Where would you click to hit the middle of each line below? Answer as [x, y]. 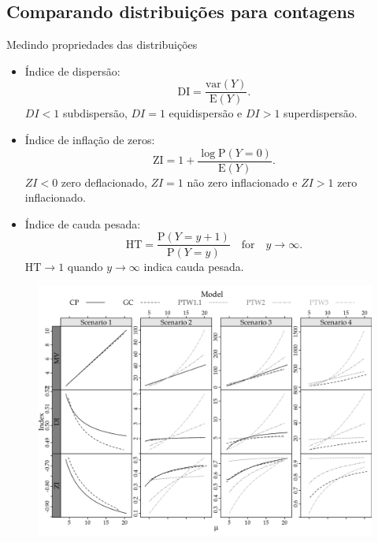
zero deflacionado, [104, 182]
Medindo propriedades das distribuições [102, 45]
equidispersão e [206, 113]
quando [85, 266]
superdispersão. [321, 113]
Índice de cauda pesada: [83, 223]
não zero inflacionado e [242, 182]
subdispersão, [95, 113]
